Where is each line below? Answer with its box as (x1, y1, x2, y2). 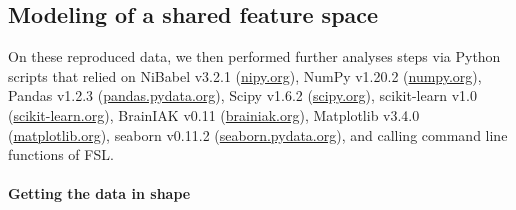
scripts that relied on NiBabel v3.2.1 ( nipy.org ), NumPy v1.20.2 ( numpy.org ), (8, 65, 482, 86)
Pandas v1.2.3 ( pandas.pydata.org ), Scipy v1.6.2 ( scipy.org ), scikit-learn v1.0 (8, 85, 477, 106)
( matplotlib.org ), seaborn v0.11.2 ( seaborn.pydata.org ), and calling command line (8, 124, 508, 145)
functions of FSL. (8, 144, 114, 165)
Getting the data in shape (8, 183, 191, 204)
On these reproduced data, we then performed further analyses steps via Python (8, 46, 501, 67)
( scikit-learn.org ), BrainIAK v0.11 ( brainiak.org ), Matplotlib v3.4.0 (8, 104, 420, 125)
